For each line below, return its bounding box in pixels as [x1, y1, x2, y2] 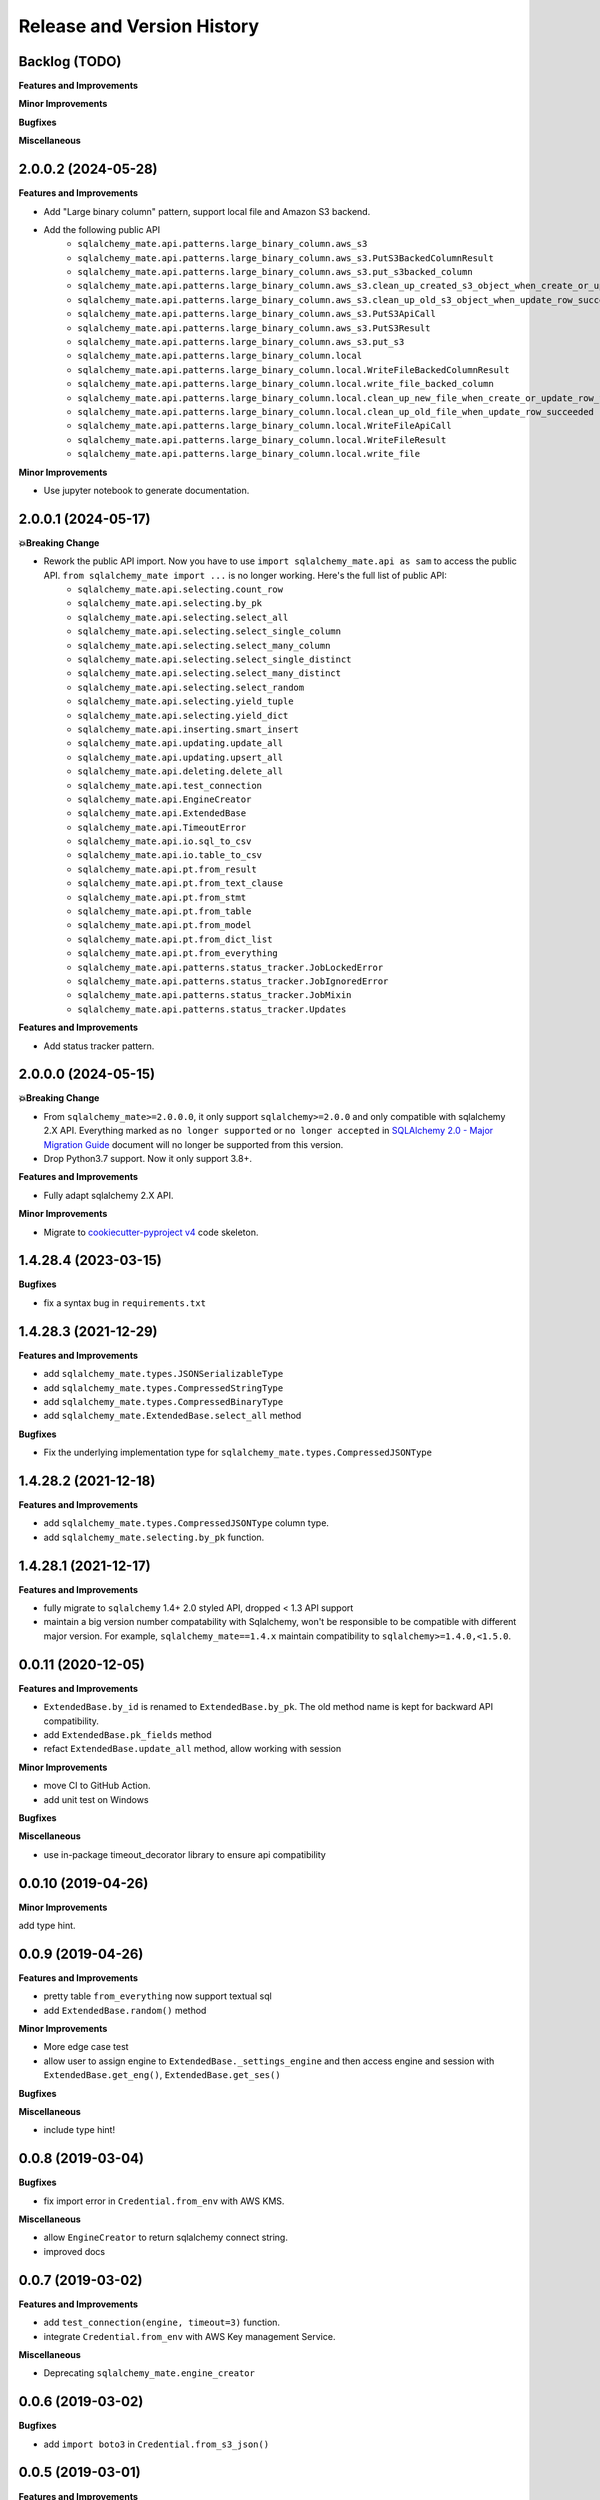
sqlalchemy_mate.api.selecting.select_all [77, 611, 289, 623]
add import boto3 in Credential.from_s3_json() [43, 2438, 270, 2450]
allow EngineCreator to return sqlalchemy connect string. [43, 2231, 289, 2244]
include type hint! [43, 2124, 115, 2136]
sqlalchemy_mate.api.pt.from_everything [77, 948, 279, 959]
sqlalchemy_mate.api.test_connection [77, 780, 263, 791]
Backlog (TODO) [18, 53, 122, 70]
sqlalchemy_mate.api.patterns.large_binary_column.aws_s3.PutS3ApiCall [77, 308, 437, 320]
